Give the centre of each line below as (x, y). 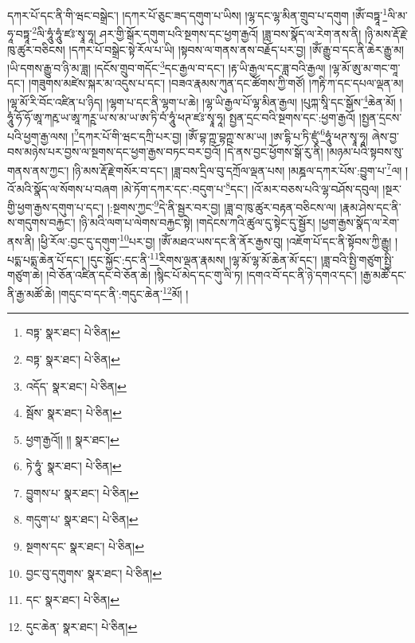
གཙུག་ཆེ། (25, 275)
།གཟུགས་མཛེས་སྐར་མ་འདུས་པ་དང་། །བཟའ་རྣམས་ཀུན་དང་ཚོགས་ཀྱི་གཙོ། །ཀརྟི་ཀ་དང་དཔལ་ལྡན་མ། (216, 83)
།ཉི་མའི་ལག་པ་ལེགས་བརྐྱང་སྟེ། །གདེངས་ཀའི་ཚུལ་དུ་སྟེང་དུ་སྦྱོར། (197, 222)
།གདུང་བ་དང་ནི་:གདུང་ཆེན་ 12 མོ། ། (123, 292)
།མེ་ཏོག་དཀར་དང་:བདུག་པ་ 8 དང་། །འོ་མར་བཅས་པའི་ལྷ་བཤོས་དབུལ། (250, 187)
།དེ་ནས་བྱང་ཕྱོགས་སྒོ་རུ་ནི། (274, 152)
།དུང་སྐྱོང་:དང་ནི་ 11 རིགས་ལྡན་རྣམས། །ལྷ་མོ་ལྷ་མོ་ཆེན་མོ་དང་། (203, 258)
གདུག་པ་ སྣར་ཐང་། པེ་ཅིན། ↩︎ (82, 519)
